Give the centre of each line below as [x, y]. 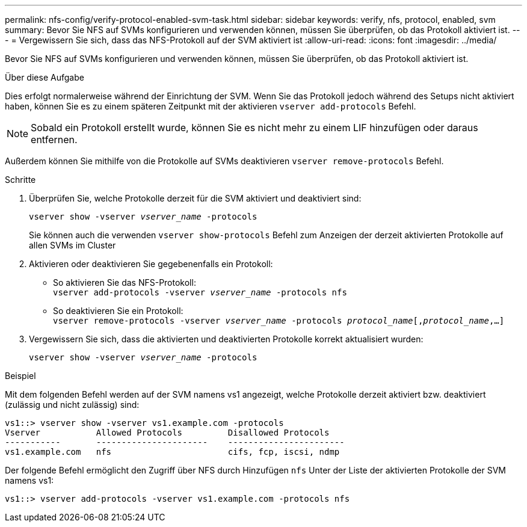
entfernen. [54, 140]
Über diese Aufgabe [45, 77]
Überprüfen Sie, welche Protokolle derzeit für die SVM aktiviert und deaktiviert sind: [195, 198]
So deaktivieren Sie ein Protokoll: [118, 311]
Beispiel [20, 376]
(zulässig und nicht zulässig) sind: [72, 405]
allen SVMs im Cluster [72, 245]
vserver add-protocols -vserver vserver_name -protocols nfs [200, 292]
